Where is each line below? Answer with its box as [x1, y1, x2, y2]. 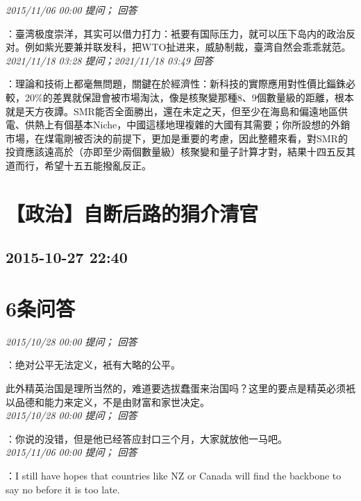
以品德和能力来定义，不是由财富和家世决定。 [6, 394, 210, 409]
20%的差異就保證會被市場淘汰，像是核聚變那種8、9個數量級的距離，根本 [24, 90, 354, 104]
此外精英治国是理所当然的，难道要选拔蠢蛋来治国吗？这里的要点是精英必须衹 [6, 381, 355, 395]
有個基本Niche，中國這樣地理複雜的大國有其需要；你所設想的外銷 [53, 117, 351, 132]
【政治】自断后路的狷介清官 [6, 198, 259, 227]
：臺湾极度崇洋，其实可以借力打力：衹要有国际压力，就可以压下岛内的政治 [6, 26, 346, 40]
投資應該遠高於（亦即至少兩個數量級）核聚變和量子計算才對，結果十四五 [6, 144, 336, 159]
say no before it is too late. [6, 482, 120, 496]
